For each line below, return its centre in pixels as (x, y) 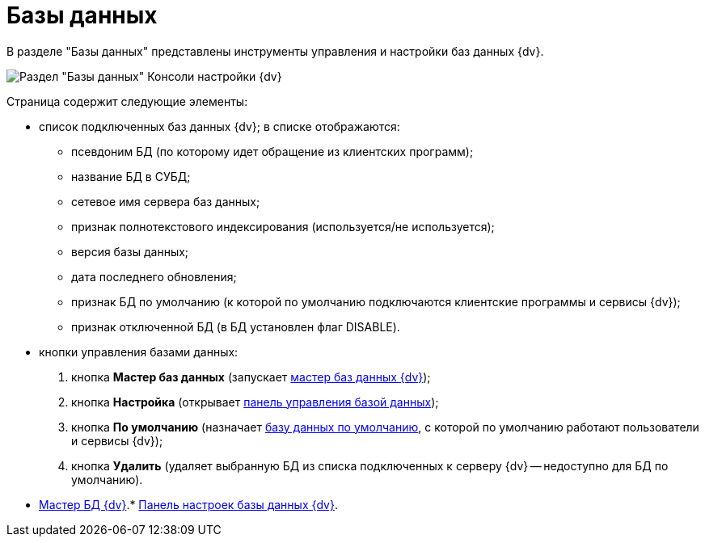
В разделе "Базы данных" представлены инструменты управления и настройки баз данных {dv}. (275, 51)
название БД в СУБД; (131, 176)
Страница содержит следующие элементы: (127, 101)
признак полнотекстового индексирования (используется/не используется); (283, 226)
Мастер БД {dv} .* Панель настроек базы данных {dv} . (188, 504)
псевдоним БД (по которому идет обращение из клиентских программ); (272, 151)
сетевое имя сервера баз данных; (166, 201)
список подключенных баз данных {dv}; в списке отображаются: (220, 126)
